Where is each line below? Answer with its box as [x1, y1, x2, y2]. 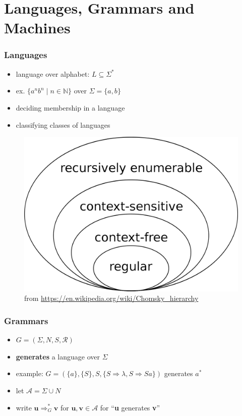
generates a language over [16, 351, 100, 361]
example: [16, 368, 43, 379]
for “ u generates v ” [100, 402, 160, 412]
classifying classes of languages [16, 119, 110, 130]
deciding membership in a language [16, 102, 125, 113]
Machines [4, 17, 71, 38]
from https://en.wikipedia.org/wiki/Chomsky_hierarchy [24, 293, 199, 303]
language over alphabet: [16, 68, 90, 79]
